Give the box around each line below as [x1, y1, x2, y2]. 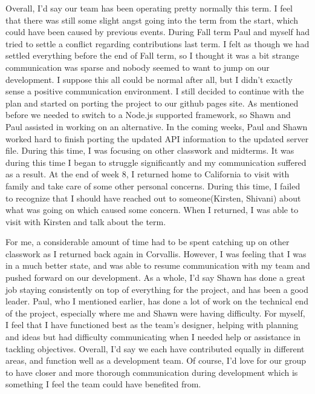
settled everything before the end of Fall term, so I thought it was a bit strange [5, 49, 299, 62]
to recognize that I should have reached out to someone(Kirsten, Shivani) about [5, 191, 301, 204]
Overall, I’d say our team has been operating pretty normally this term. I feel [5, 2, 293, 14]
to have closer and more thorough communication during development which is [5, 366, 298, 378]
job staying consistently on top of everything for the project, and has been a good [5, 283, 308, 295]
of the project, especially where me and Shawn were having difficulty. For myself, [5, 306, 305, 319]
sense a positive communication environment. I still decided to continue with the [5, 85, 304, 97]
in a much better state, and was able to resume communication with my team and [5, 259, 310, 272]
